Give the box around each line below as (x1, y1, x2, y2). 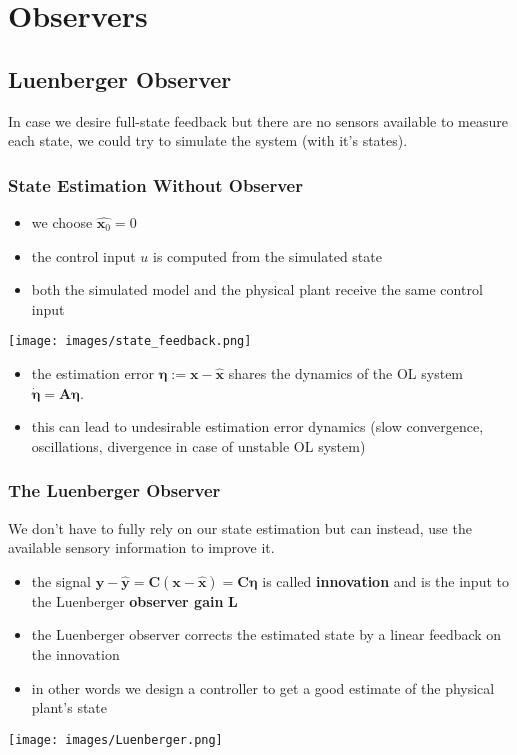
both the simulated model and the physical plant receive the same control (31, 279, 483, 300)
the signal (31, 570, 91, 591)
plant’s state (31, 697, 108, 718)
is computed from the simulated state (153, 245, 382, 266)
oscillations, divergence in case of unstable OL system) (31, 435, 366, 456)
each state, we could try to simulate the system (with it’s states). (8, 130, 408, 151)
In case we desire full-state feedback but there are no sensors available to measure (8, 110, 508, 131)
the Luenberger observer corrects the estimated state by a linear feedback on (31, 624, 502, 645)
